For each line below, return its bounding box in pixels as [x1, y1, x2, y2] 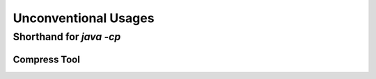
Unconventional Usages [13, 10, 155, 26]
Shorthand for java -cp [13, 30, 121, 43]
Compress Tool [13, 53, 80, 65]
